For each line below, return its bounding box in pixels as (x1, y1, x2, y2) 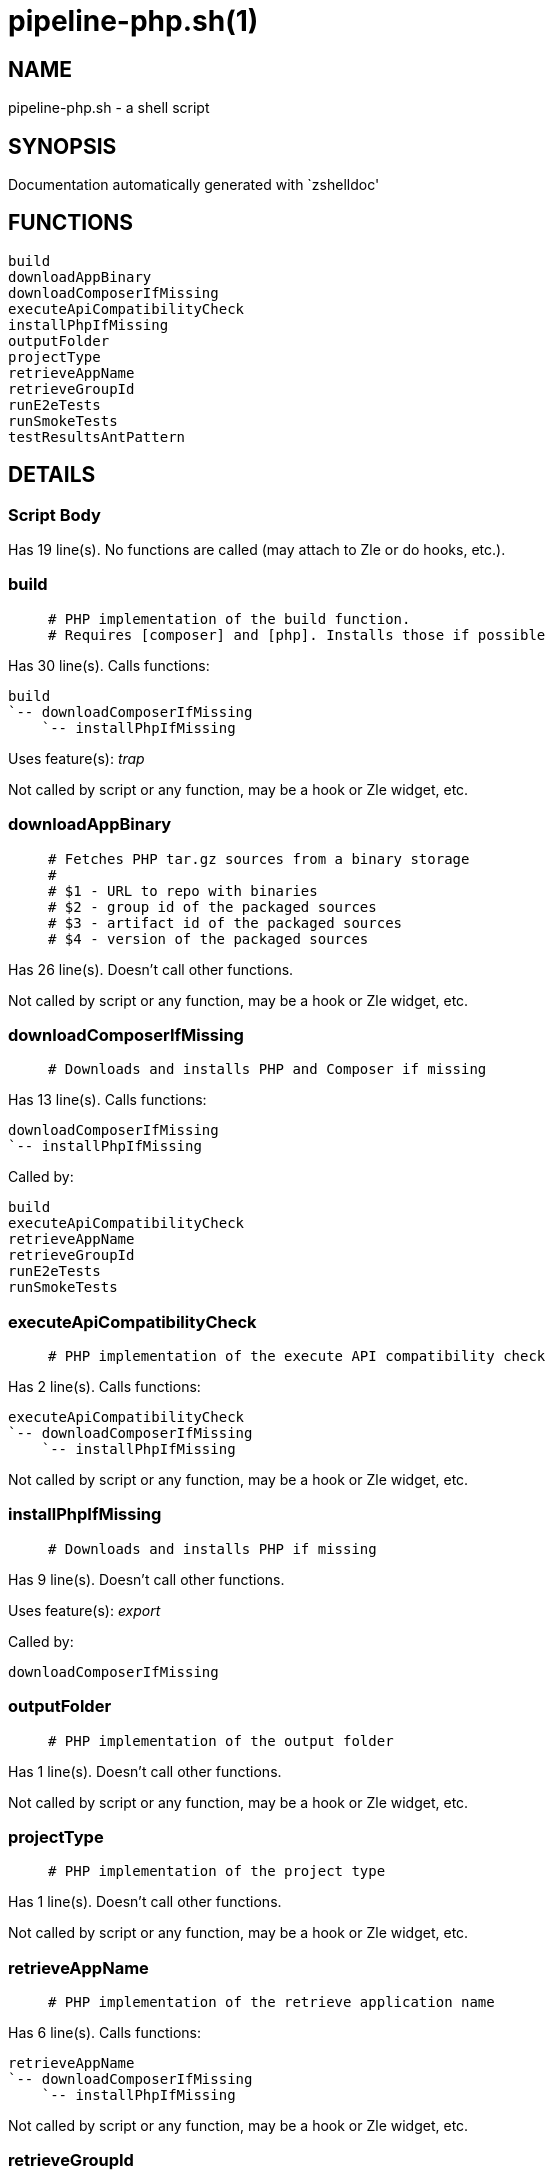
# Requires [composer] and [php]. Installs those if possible (48, 626, 546, 643)
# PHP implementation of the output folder (48, 1732, 394, 1749)
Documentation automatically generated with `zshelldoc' (8, 176, 380, 194)
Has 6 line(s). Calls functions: (8, 2024, 201, 2042)
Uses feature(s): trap (8, 749, 145, 767)
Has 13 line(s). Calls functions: (8, 1091, 207, 1109)
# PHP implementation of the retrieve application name (48, 1994, 495, 2011)
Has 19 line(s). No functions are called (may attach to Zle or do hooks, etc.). (8, 541, 506, 559)
